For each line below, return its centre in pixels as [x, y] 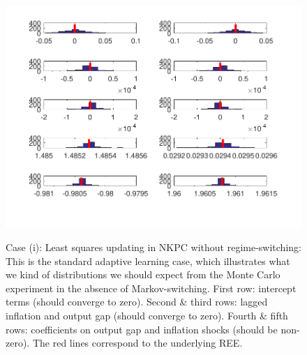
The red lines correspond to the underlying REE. [137, 343]
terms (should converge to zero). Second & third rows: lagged [137, 302]
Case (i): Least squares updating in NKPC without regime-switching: [153, 247]
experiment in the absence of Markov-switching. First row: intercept [151, 288]
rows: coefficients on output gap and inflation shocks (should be [142, 329]
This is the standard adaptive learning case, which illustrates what [148, 260]
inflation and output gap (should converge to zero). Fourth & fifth [147, 315]
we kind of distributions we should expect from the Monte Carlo [143, 274]
